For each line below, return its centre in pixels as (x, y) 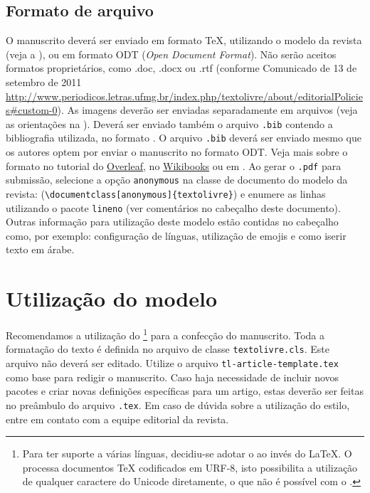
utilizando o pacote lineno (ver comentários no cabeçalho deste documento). (173, 207)
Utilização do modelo (112, 298)
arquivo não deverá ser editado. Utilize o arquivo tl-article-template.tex (172, 363)
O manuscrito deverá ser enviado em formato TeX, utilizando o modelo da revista (184, 40)
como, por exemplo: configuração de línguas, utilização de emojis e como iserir (176, 235)
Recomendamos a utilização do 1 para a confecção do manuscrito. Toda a (165, 334)
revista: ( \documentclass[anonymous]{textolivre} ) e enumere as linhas (166, 193)
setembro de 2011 (44, 81)
